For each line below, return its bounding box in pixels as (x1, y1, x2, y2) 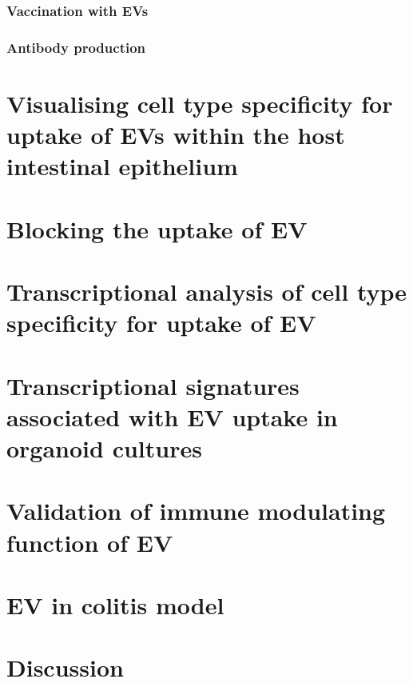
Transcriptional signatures (6, 369, 300, 401)
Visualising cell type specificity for (6, 86, 393, 119)
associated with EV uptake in (6, 400, 338, 433)
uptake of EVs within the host (6, 118, 345, 151)
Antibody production (6, 37, 146, 57)
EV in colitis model (6, 588, 224, 621)
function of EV (6, 525, 173, 558)
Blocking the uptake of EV (6, 212, 308, 245)
